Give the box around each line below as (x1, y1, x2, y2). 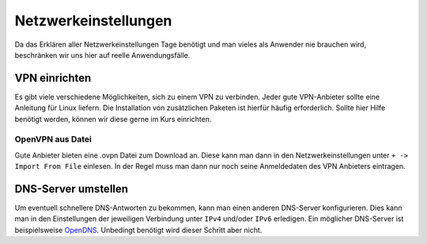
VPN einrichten (14, 71, 92, 85)
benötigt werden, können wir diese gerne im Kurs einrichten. (14, 114, 213, 124)
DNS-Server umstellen (14, 182, 129, 196)
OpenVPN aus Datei (14, 134, 93, 145)
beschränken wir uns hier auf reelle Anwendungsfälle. (14, 50, 191, 59)
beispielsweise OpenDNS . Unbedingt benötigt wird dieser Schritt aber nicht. (14, 225, 263, 234)
